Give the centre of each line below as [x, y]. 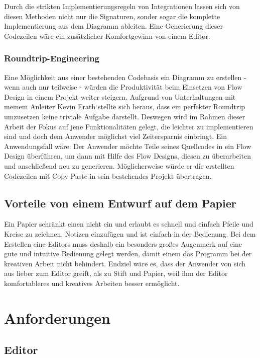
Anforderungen [57, 317]
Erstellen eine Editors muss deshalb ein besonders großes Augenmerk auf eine [123, 243]
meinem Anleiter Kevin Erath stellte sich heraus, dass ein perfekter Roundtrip [125, 106]
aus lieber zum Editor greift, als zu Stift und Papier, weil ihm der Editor [116, 273]
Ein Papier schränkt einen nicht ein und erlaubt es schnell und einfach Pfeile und [129, 224]
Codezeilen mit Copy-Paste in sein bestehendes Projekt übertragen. [108, 175]
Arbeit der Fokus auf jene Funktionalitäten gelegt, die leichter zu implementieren [129, 126]
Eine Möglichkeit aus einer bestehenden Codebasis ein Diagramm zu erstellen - [125, 77]
